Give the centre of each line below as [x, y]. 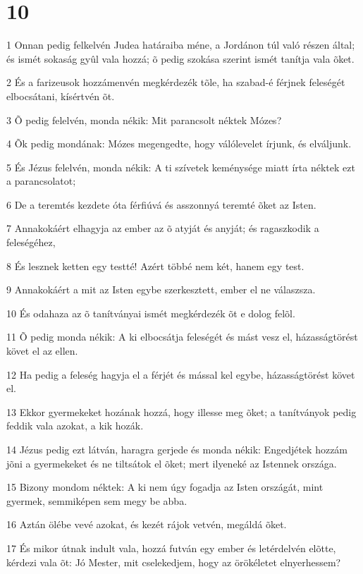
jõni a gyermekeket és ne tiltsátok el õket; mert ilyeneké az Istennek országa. [172, 463]
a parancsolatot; [41, 181]
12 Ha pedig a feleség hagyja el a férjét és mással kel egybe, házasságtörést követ [181, 374]
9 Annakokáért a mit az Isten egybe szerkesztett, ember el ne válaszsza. [161, 289]
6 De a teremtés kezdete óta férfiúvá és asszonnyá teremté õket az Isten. [161, 204]
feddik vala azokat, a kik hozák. [75, 426]
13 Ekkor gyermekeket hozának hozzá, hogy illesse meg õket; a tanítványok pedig [181, 411]
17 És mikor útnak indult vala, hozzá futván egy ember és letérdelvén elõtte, [171, 548]
